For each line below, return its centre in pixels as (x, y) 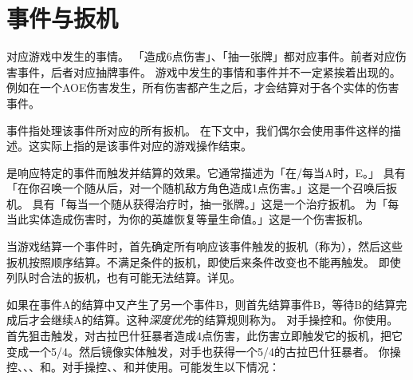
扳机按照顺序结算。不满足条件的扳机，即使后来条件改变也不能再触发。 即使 (204, 261)
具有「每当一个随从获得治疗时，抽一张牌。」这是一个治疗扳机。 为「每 (216, 203)
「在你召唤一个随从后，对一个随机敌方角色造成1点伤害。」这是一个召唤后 (196, 188)
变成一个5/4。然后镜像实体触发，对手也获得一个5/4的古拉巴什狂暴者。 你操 (204, 351)
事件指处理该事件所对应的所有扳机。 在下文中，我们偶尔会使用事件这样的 (198, 130)
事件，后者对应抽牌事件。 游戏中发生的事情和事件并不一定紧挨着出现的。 (209, 71)
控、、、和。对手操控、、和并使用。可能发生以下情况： (143, 367)
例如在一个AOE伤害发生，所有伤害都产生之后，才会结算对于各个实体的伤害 (203, 87)
